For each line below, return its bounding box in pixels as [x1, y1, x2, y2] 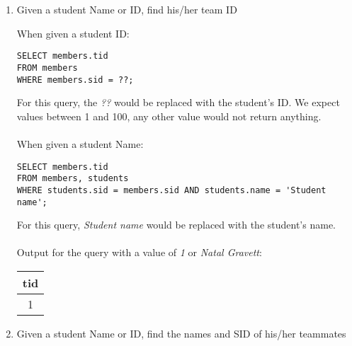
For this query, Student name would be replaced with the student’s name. [16, 217, 336, 232]
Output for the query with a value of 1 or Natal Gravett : [16, 245, 262, 260]
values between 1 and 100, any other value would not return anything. [16, 108, 322, 123]
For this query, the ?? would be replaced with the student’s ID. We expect [16, 95, 340, 110]
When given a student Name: [16, 136, 144, 151]
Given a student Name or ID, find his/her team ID [16, 2, 237, 16]
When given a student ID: [16, 25, 130, 40]
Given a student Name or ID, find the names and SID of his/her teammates [16, 325, 346, 340]
